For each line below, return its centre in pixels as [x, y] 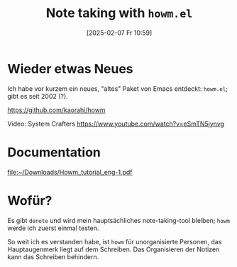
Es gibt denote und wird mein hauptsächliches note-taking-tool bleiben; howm [119, 220]
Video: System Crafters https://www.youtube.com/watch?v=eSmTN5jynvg [116, 124]
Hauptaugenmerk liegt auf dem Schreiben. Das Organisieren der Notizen [114, 249]
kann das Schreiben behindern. [53, 256]
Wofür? [30, 201]
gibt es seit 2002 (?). [38, 96]
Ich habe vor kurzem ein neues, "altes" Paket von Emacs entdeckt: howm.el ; [118, 88]
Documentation [54, 152]
